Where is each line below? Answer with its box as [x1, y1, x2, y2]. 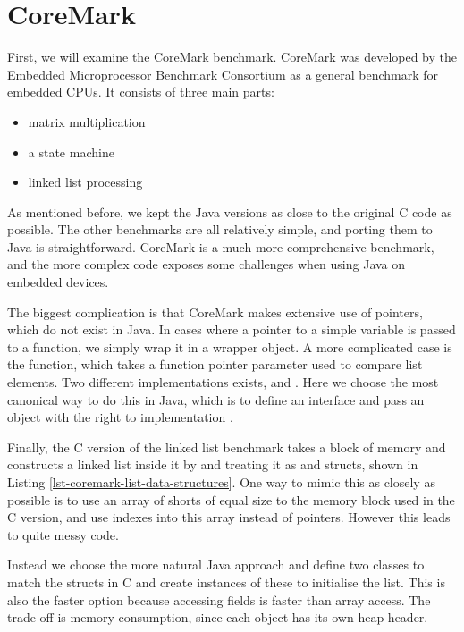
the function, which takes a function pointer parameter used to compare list [7, 355, 423, 374]
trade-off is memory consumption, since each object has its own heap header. [7, 608, 428, 627]
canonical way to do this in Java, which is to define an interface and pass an [7, 390, 425, 409]
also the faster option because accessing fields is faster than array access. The [7, 590, 431, 609]
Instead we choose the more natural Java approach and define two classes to [7, 555, 425, 574]
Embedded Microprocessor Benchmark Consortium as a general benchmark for [7, 64, 439, 83]
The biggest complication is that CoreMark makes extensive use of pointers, [7, 302, 423, 321]
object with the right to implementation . [7, 408, 233, 426]
